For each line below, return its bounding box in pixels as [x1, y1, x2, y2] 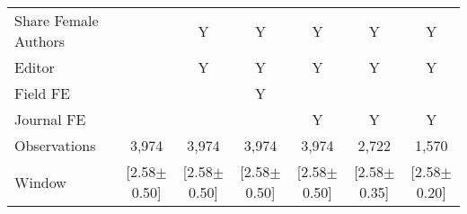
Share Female [14, 10, 99, 31]
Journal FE [14, 109, 86, 129]
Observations [14, 135, 96, 156]
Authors [14, 31, 66, 51]
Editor [14, 57, 55, 77]
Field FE [14, 83, 71, 103]
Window [14, 171, 66, 192]
